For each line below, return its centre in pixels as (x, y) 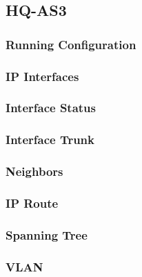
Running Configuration (71, 44)
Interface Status (51, 108)
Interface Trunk (50, 140)
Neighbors (34, 171)
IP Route (32, 203)
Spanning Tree (47, 234)
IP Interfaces (42, 76)
